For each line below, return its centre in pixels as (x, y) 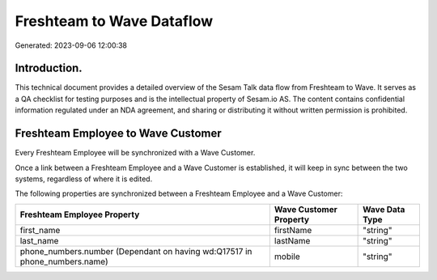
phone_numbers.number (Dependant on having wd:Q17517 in (136, 251)
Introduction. (49, 68)
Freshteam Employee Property (80, 214)
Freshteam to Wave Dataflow (114, 21)
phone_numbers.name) (64, 261)
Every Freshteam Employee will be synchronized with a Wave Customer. (135, 153)
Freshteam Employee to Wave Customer (118, 134)
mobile (287, 257)
